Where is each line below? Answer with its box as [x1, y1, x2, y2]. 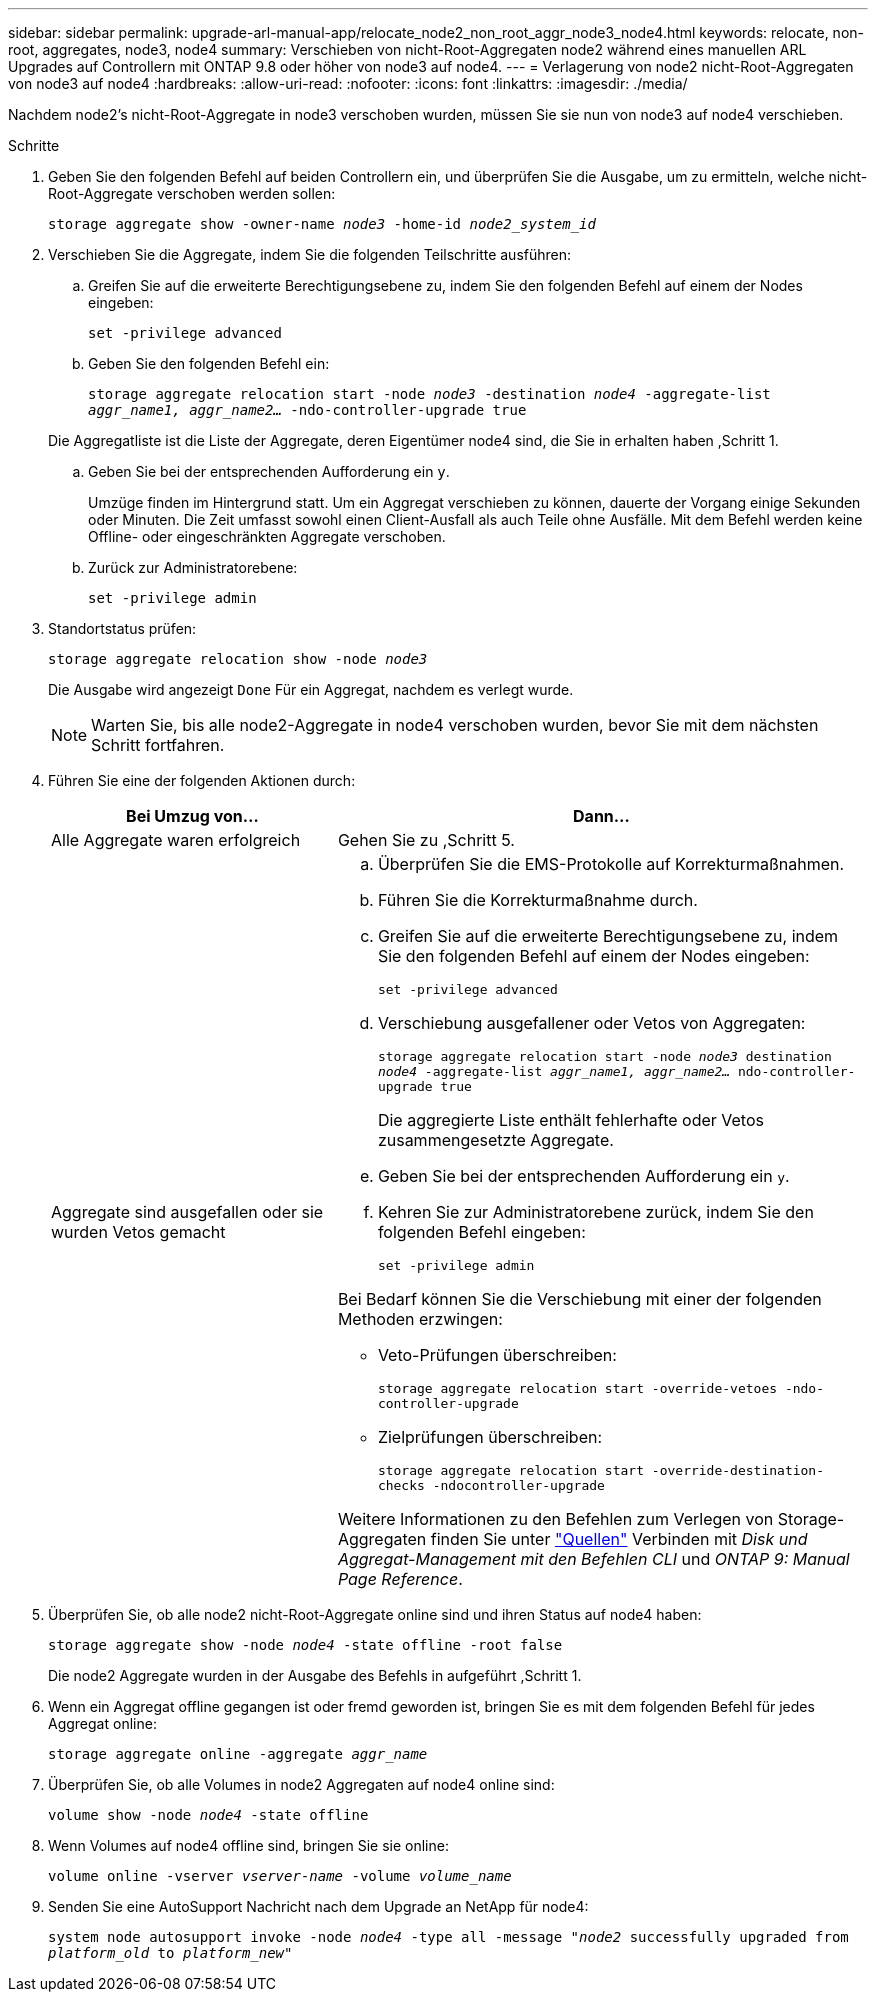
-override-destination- [651, 1463, 825, 1478]
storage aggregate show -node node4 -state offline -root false [48, 1637, 563, 1653]
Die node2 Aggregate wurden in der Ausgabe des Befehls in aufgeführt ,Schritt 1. [48, 1667, 582, 1684]
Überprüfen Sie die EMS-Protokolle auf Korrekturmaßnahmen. [377, 854, 845, 874]
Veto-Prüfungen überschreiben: [377, 1345, 617, 1365]
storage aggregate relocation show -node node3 [48, 651, 428, 667]
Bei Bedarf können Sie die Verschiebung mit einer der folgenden [337, 1289, 822, 1309]
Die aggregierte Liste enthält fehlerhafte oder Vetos [377, 1110, 764, 1130]
